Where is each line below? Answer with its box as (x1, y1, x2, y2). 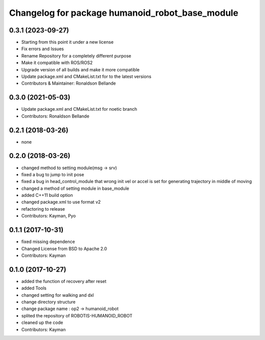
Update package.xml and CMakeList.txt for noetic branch (21, 106, 137, 112)
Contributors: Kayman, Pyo (21, 213, 76, 219)
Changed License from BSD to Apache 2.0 (21, 246, 107, 251)
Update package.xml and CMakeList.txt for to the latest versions (21, 74, 152, 80)
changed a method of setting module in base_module (21, 185, 130, 191)
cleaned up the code (21, 320, 63, 326)
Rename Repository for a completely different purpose (21, 53, 132, 59)
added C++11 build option (21, 192, 73, 198)
